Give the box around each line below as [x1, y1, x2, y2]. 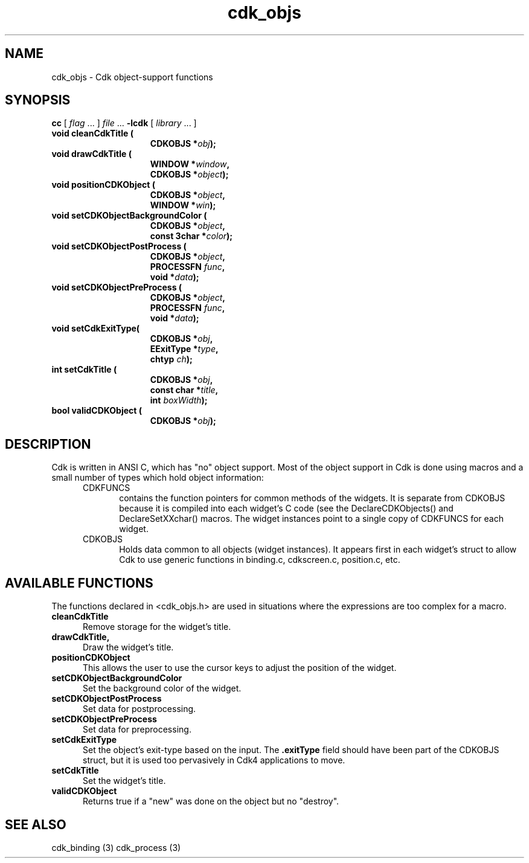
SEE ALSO [5, 816, 66, 832]
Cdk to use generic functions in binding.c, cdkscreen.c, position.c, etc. [119, 554, 400, 565]
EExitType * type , [150, 344, 219, 355]
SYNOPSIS [5, 92, 71, 108]
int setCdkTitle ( [51, 364, 117, 375]
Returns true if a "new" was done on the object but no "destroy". [83, 796, 339, 807]
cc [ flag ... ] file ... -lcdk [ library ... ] [51, 118, 197, 129]
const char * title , [150, 385, 219, 396]
